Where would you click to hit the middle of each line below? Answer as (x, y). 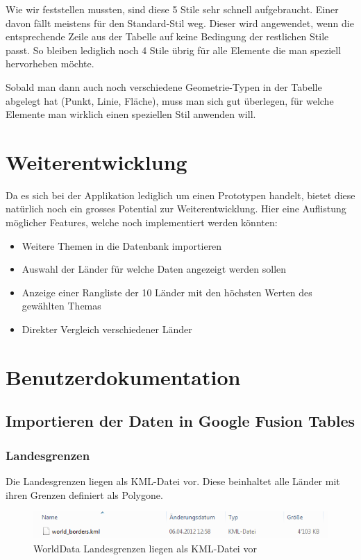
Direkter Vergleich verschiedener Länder (107, 329)
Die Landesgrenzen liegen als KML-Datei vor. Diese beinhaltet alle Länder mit (173, 481)
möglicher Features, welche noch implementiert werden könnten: (142, 222)
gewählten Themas (61, 306)
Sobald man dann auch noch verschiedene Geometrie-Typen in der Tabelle (164, 86)
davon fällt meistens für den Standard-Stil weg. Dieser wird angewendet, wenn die (180, 23)
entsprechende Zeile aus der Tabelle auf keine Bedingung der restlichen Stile (167, 36)
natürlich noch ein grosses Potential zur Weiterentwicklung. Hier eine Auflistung (176, 209)
